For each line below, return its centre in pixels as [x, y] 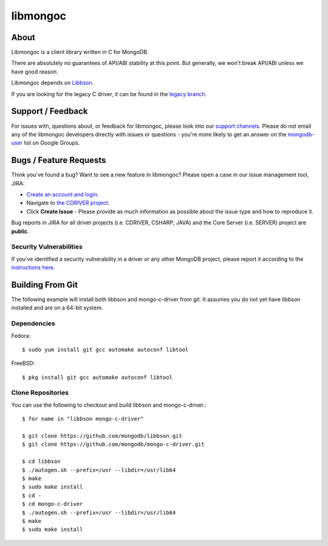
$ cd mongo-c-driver [53, 504]
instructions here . [33, 268]
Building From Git [45, 285]
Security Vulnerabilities [47, 247]
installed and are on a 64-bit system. [57, 308]
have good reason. [35, 71]
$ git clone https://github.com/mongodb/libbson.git [102, 436]
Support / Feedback [50, 112]
